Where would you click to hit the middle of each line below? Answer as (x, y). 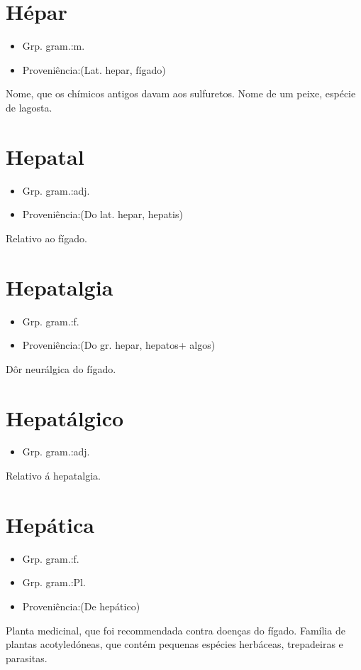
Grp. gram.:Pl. (54, 582)
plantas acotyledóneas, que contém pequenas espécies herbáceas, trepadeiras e (174, 644)
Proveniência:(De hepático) (81, 606)
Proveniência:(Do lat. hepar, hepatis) (102, 214)
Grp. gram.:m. (54, 46)
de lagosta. (29, 107)
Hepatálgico (65, 417)
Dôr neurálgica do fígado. (61, 368)
